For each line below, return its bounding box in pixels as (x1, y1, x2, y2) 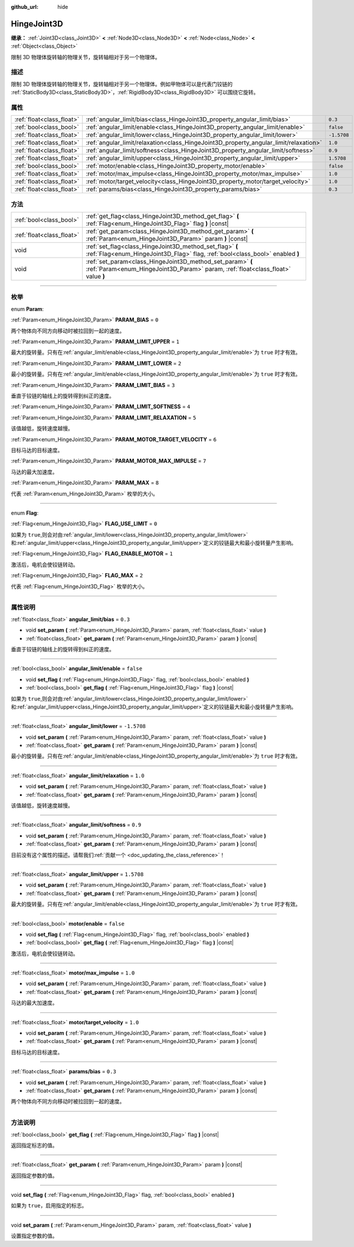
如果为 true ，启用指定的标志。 (11, 1202, 87, 1209)
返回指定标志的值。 (11, 1141, 58, 1149)
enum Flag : (11, 509, 38, 517)
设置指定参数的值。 (11, 1232, 58, 1239)
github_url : (11, 4, 38, 10)
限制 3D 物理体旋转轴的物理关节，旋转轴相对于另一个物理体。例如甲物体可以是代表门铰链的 (11, 80, 233, 87)
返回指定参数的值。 (11, 1172, 58, 1179)
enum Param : (11, 305, 44, 313)
